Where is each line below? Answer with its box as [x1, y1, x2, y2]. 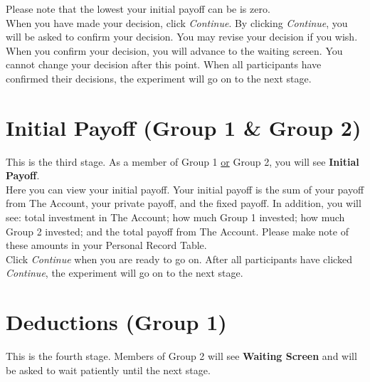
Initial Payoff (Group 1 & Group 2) [6, 112, 361, 142]
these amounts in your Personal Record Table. [6, 238, 207, 253]
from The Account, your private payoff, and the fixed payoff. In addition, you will [6, 196, 361, 211]
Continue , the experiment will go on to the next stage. [6, 265, 243, 280]
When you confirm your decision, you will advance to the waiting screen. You [6, 43, 343, 58]
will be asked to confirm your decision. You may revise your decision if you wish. [6, 29, 358, 44]
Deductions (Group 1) [6, 307, 227, 336]
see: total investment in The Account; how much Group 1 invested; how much [6, 210, 345, 225]
